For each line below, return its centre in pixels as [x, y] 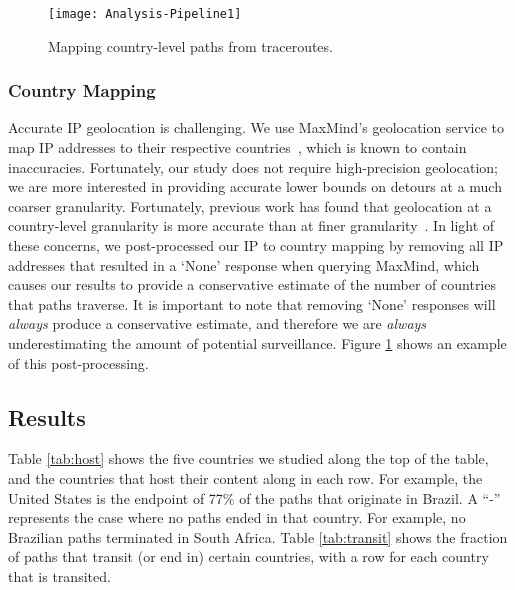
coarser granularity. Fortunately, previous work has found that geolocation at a [250, 205]
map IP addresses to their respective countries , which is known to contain [237, 147]
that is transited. [59, 575]
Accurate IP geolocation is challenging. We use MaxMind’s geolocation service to [256, 127]
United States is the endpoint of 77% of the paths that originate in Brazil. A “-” [254, 497]
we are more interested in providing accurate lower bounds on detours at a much [255, 186]
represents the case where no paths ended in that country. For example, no [237, 517]
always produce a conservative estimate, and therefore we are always [217, 323]
